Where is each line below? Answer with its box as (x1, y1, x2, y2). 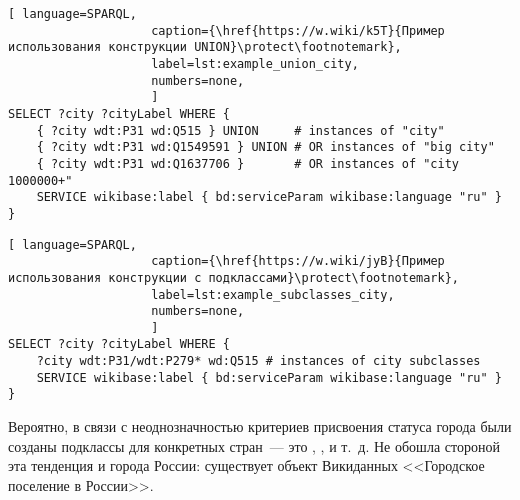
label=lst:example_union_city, (151, 56, 359, 71)
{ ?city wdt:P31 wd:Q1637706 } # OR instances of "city (36, 156, 460, 171)
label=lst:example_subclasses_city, (151, 287, 395, 302)
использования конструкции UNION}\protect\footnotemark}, (8, 40, 402, 55)
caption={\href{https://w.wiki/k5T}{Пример (151, 23, 445, 38)
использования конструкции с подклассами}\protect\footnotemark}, (8, 270, 460, 285)
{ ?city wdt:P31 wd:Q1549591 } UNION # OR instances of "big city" (36, 140, 495, 155)
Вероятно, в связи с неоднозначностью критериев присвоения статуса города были (8, 416, 512, 437)
